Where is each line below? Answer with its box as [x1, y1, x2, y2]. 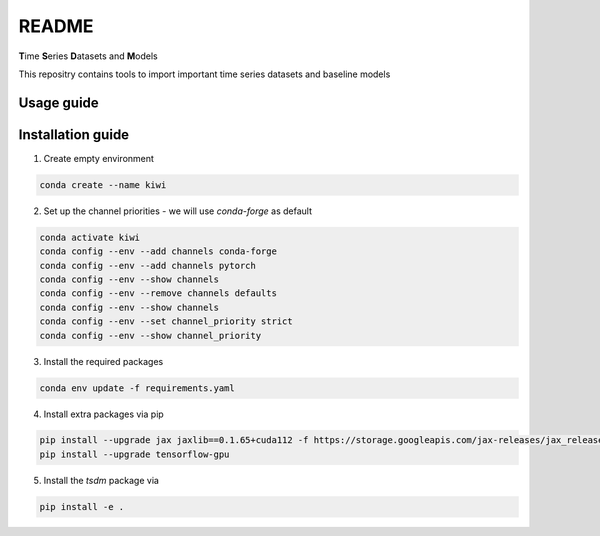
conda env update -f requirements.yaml [39, 382, 235, 394]
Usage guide [18, 94, 99, 111]
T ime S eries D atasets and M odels [18, 50, 159, 62]
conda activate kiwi [39, 231, 140, 243]
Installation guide [18, 126, 130, 143]
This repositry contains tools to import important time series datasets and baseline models [18, 68, 391, 80]
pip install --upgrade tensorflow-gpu [39, 448, 230, 460]
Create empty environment [43, 152, 155, 164]
